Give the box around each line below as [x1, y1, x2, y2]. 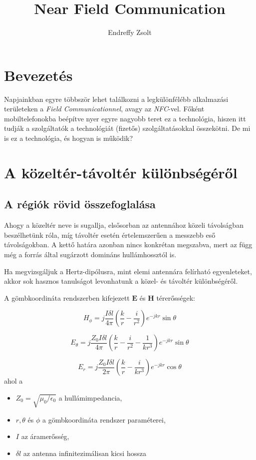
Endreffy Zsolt [108, 27, 152, 37]
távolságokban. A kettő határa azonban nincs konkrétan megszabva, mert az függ [4, 239, 253, 250]
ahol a [4, 376, 23, 386]
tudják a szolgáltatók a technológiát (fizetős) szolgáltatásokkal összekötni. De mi [4, 123, 251, 133]
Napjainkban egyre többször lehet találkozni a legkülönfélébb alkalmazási [4, 93, 229, 104]
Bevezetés [4, 64, 73, 85]
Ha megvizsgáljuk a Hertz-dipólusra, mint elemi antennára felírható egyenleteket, [4, 266, 252, 276]
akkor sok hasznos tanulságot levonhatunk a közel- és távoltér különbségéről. [4, 276, 238, 286]
